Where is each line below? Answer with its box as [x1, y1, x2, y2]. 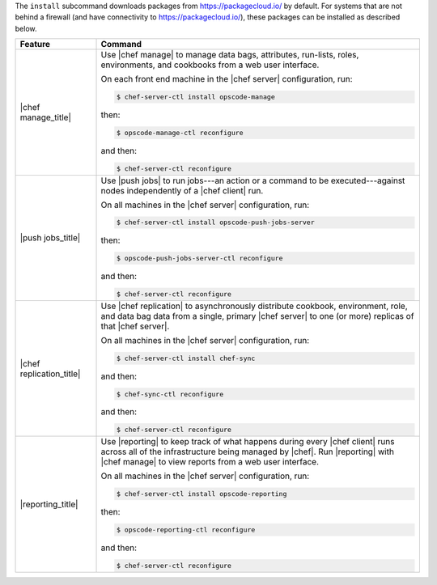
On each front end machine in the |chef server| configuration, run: [100, 74, 353, 85]
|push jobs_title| [19, 232, 81, 244]
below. [15, 23, 37, 33]
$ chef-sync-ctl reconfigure [116, 389, 224, 398]
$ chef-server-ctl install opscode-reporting [116, 490, 287, 498]
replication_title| [19, 368, 81, 379]
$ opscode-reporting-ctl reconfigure [116, 525, 256, 534]
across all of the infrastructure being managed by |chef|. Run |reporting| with [100, 446, 394, 457]
